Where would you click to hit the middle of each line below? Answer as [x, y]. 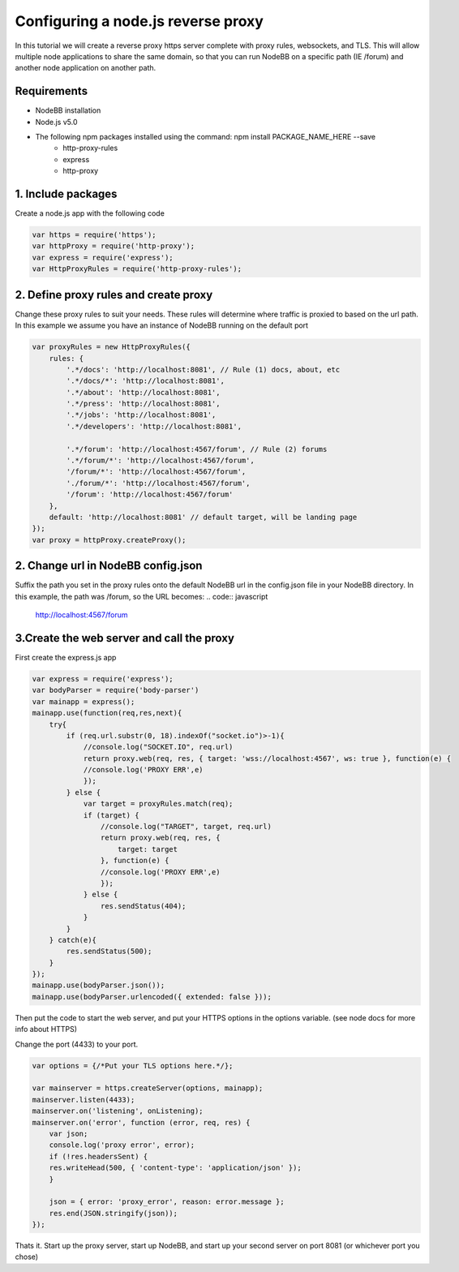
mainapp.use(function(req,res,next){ [107, 713]
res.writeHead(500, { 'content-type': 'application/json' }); [175, 1168]
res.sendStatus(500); [109, 952]
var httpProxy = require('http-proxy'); [113, 246]
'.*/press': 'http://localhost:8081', [143, 404]
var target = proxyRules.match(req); [158, 804]
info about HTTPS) [46, 1029]
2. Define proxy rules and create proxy [114, 295]
